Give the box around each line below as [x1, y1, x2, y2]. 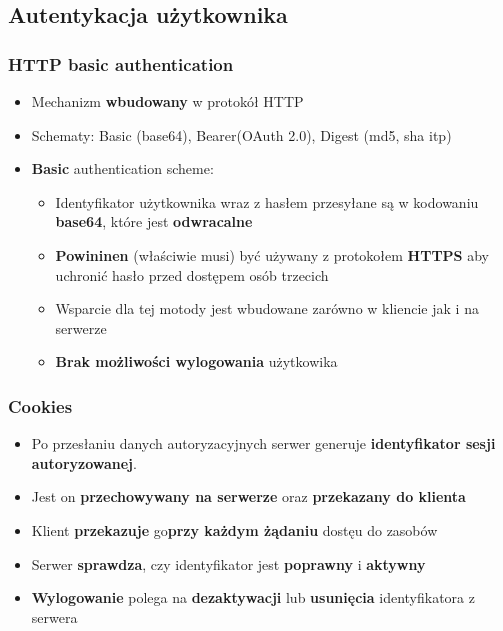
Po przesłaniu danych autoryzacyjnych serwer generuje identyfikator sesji [31, 433, 496, 454]
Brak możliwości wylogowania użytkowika [55, 351, 338, 372]
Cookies [8, 393, 73, 418]
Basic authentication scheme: [31, 158, 214, 179]
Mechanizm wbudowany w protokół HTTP [31, 91, 304, 111]
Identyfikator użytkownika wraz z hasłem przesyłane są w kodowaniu [55, 191, 479, 212]
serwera [31, 606, 78, 627]
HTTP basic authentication [8, 51, 234, 76]
